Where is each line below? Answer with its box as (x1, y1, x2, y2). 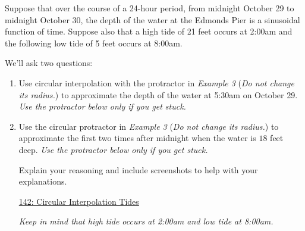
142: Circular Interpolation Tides (18, 195, 139, 207)
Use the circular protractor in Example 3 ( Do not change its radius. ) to (18, 120, 279, 132)
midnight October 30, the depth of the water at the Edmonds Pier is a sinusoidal (5, 13, 300, 26)
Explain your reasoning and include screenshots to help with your (18, 163, 258, 176)
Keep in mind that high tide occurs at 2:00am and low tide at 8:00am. (18, 215, 273, 227)
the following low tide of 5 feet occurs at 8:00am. (5, 36, 183, 49)
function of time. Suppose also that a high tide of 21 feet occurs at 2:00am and (5, 25, 293, 38)
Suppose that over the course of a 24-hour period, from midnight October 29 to (5, 2, 294, 14)
